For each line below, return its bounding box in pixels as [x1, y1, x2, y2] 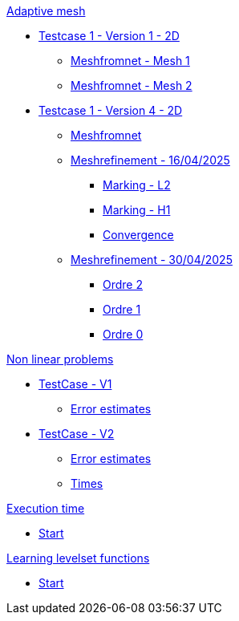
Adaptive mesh [6, 4, 86, 18]
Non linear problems [6, 352, 114, 366]
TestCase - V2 [38, 427, 115, 440]
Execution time [6, 501, 85, 515]
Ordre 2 [103, 278, 143, 291]
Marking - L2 [103, 178, 171, 192]
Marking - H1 [103, 203, 171, 217]
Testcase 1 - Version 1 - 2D [38, 29, 180, 43]
